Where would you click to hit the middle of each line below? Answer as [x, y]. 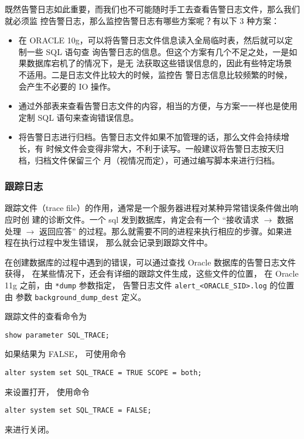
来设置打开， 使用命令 [47, 391]
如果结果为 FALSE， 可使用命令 [66, 354]
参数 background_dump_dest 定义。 [81, 296]
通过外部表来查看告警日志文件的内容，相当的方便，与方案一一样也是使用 [158, 106]
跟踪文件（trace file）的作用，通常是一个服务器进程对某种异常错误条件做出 [147, 208]
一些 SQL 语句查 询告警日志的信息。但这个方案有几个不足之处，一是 [158, 51]
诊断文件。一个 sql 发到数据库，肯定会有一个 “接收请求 [154, 219]
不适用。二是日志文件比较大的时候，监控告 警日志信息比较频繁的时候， [155, 74]
